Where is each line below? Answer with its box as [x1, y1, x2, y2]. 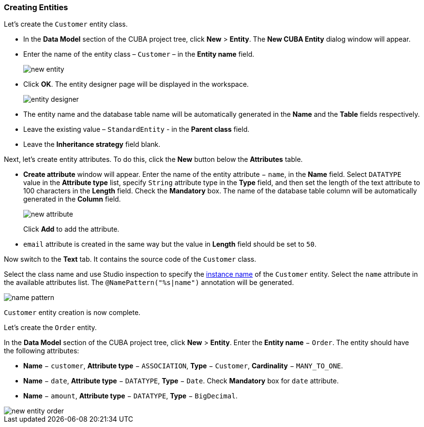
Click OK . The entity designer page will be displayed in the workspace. [23, 80, 249, 89]
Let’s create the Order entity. [4, 323, 97, 332]
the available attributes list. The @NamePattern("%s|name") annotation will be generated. [4, 278, 294, 287]
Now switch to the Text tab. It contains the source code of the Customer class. [4, 255, 257, 264]
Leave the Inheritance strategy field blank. [23, 140, 161, 149]
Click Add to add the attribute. [23, 225, 120, 234]
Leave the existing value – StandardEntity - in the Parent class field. [23, 125, 250, 134]
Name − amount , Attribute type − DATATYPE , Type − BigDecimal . [23, 392, 238, 400]
